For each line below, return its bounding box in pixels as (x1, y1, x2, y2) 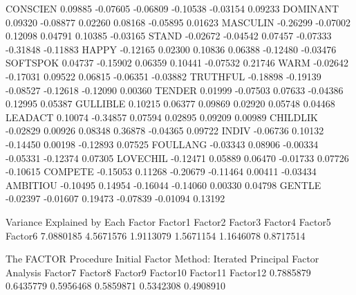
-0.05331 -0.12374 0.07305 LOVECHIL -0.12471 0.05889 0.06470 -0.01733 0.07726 (6, 150, 349, 165)
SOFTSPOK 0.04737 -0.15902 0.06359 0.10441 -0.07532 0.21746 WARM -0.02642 (6, 55, 349, 70)
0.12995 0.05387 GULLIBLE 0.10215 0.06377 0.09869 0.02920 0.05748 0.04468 (6, 96, 335, 111)
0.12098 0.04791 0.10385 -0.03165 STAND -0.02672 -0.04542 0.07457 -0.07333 (6, 28, 332, 43)
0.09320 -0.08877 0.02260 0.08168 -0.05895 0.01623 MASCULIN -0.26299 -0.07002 (6, 15, 351, 29)
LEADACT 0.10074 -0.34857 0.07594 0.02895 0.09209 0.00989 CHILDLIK (6, 109, 318, 124)
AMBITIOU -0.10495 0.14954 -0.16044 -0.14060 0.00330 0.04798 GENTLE (6, 177, 321, 192)
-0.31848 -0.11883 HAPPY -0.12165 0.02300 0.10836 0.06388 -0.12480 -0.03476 (6, 42, 337, 56)
